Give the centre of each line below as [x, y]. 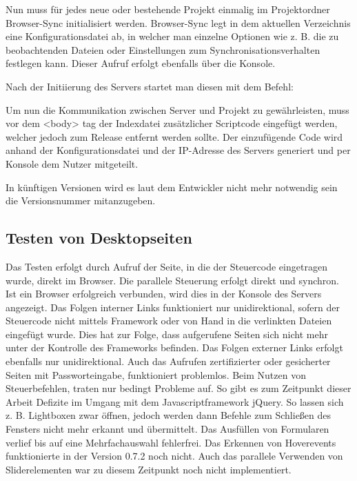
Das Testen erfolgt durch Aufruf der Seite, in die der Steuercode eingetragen [166, 266]
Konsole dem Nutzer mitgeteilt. [72, 163]
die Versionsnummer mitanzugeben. [81, 200]
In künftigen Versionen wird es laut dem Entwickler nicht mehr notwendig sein [172, 187]
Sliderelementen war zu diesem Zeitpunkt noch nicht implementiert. [149, 469]
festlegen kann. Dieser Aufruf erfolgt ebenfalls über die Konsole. [141, 63]
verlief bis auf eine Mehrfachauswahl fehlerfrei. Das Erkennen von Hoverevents [171, 442]
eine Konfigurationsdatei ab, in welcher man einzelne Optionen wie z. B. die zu [172, 36]
